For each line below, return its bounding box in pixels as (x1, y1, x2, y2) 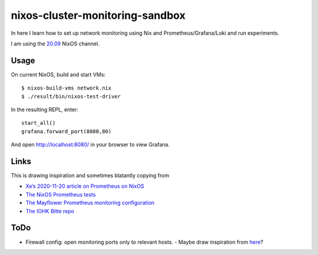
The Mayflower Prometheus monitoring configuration (25, 199, 155, 206)
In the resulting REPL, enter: (11, 106, 79, 113)
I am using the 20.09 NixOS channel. (11, 40, 100, 47)
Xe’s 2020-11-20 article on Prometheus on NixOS (25, 183, 144, 190)
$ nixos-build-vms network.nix (21, 85, 112, 91)
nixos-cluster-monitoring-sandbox (11, 9, 185, 22)
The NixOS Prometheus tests (25, 191, 96, 198)
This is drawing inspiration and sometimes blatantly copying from (11, 172, 170, 179)
